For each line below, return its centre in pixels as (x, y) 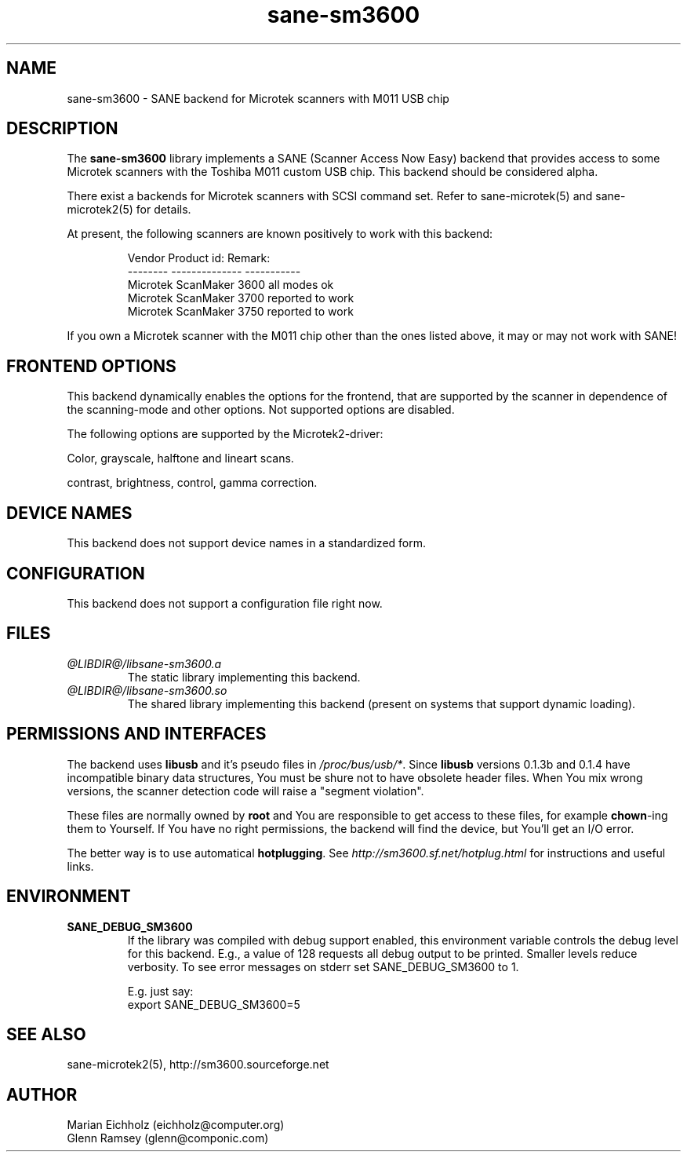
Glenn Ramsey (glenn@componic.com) (168, 1138)
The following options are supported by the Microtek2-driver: (225, 434)
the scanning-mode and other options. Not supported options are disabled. (261, 410)
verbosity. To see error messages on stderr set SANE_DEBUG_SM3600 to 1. (323, 966)
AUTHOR (42, 1094)
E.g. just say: (160, 991)
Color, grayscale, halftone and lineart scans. (180, 458)
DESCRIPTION (62, 129)
